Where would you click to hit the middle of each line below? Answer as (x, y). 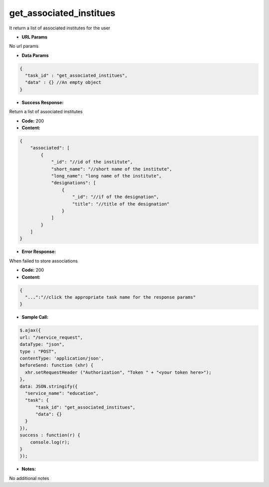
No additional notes (29, 478)
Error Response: (39, 251)
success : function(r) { (50, 435)
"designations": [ (74, 183)
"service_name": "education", (62, 393)
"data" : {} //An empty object (63, 83)
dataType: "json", (42, 345)
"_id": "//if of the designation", (116, 197)
